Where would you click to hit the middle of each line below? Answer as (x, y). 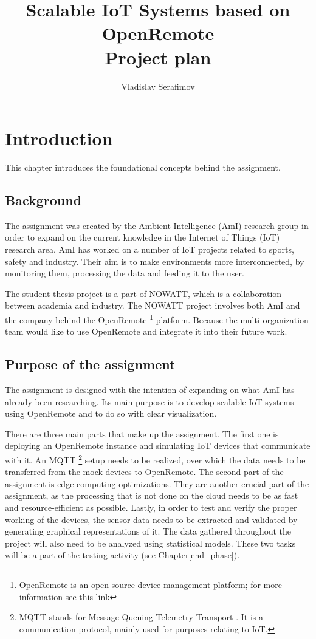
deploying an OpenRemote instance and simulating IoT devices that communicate (158, 446)
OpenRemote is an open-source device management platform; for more (150, 584)
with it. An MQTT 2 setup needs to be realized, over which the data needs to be (155, 459)
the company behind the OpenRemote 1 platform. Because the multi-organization (157, 318)
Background (43, 200)
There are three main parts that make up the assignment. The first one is (142, 433)
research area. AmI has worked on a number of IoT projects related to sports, (149, 249)
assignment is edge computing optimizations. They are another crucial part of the (157, 483)
